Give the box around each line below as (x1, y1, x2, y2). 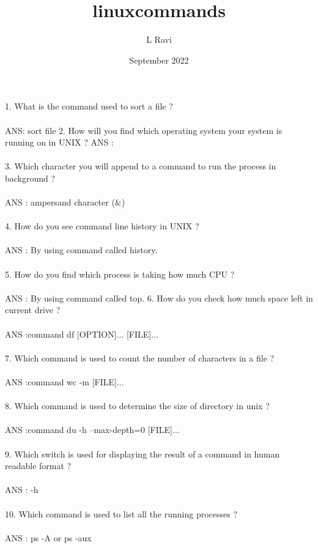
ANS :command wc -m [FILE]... (5, 375, 124, 388)
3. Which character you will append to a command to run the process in (5, 160, 276, 172)
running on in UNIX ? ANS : (5, 136, 114, 149)
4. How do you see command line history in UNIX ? (5, 220, 199, 232)
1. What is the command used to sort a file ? (5, 100, 173, 113)
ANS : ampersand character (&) (5, 196, 125, 209)
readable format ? (5, 459, 72, 472)
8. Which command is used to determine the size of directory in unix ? (5, 399, 270, 412)
